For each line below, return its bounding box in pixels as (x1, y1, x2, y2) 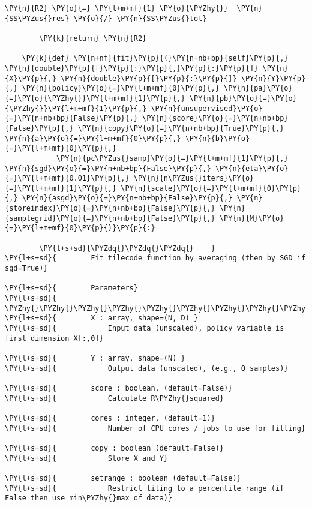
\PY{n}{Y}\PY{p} (241, 74, 306, 83)
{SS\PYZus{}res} (5, 14, 70, 23)
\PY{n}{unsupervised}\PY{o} (151, 104, 263, 113)
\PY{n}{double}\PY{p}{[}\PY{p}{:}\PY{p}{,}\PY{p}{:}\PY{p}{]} (5, 64, 259, 73)
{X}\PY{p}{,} (5, 74, 56, 83)
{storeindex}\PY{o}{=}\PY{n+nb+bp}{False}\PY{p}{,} (5, 204, 215, 213)
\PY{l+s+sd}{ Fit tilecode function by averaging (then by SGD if (5, 254, 306, 263)
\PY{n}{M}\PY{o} (219, 214, 284, 223)
